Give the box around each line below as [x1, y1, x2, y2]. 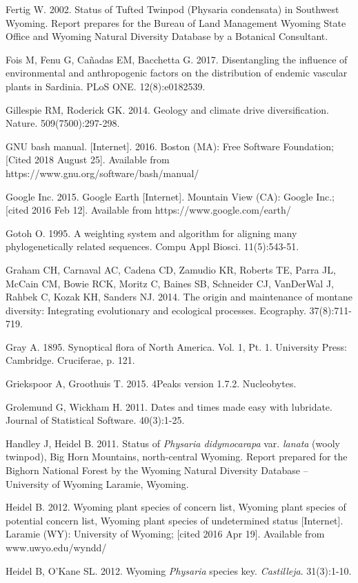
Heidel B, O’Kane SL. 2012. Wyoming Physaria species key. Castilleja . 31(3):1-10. [6, 563, 352, 577]
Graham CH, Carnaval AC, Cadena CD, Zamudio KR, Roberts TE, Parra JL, [6, 262, 336, 276]
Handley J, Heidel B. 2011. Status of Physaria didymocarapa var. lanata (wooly [6, 436, 340, 450]
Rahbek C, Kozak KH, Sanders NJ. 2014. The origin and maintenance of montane [6, 289, 352, 304]
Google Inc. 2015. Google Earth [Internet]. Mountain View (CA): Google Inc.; [6, 189, 335, 203]
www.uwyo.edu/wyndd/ [6, 540, 107, 554]
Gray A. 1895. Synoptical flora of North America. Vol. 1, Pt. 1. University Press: [6, 339, 347, 354]
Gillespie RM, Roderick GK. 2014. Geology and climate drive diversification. [6, 102, 329, 116]
